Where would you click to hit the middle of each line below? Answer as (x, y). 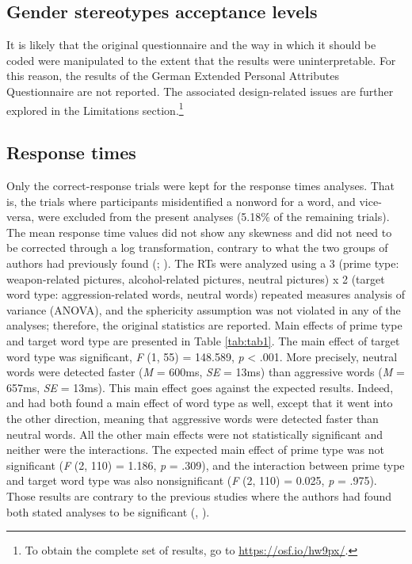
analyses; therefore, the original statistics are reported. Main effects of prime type (204, 325)
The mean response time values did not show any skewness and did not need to (199, 232)
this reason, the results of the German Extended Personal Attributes (173, 76)
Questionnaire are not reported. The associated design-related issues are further (200, 91)
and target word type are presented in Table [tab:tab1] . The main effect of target (203, 340)
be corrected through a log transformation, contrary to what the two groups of (197, 248)
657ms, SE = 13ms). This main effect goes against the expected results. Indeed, (200, 387)
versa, (21, 217)
